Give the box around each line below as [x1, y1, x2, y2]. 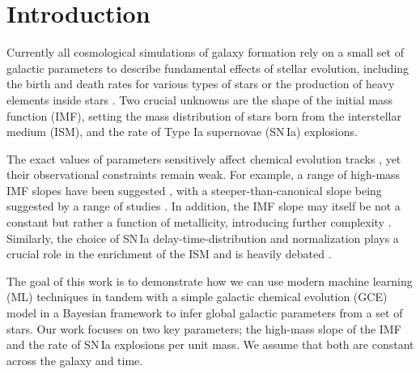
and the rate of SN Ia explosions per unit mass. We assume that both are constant [6, 336, 414, 353]
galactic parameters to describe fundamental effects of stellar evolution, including [6, 59, 409, 76]
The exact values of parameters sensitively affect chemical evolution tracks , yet [6, 150, 401, 167]
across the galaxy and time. [6, 351, 143, 368]
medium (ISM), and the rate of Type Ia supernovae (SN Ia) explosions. [6, 123, 358, 140]
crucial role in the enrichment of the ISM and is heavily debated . [6, 245, 332, 262]
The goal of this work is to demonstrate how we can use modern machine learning [6, 272, 413, 289]
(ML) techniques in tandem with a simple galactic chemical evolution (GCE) [6, 288, 388, 305]
